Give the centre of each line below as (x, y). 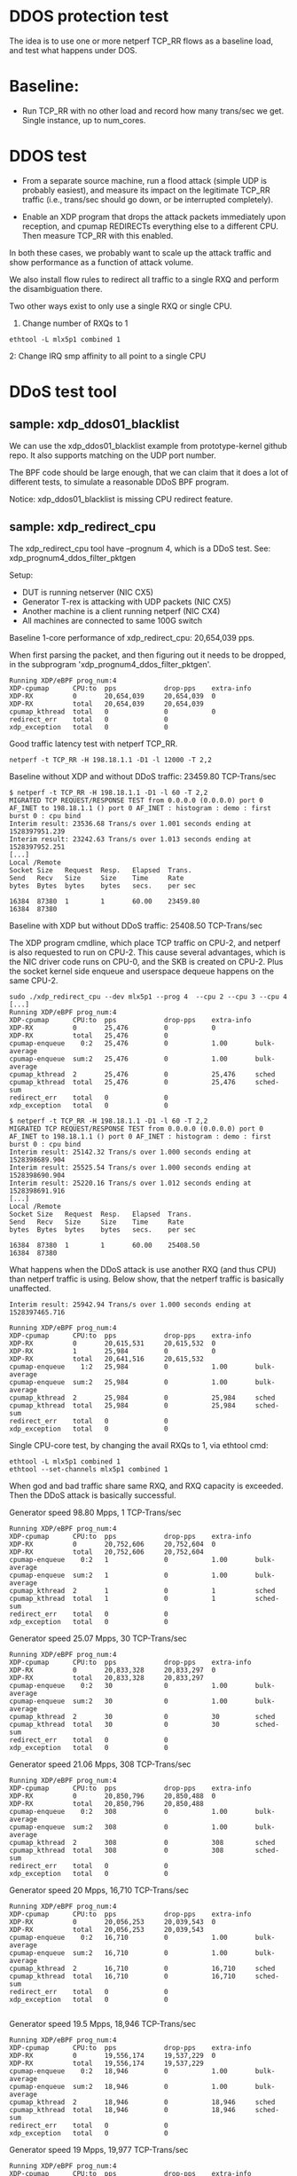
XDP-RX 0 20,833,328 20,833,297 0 (113, 1670)
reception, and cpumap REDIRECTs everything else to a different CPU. (150, 226)
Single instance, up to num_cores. (84, 120)
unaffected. (30, 1288)
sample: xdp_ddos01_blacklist (94, 425)
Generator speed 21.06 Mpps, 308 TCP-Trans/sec (100, 1764)
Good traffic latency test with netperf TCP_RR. (94, 744)
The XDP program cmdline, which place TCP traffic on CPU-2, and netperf (145, 942)
